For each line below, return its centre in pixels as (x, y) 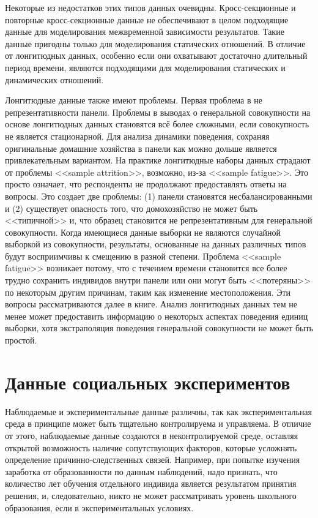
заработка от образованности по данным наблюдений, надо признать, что (141, 471)
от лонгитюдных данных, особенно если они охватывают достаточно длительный (156, 55)
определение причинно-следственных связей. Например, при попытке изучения (153, 460)
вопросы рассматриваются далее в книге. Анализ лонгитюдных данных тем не (151, 304)
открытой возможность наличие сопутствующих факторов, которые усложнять (151, 447)
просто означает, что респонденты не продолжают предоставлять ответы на (146, 184)
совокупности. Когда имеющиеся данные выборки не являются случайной (143, 232)
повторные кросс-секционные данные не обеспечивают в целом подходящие (147, 19)
